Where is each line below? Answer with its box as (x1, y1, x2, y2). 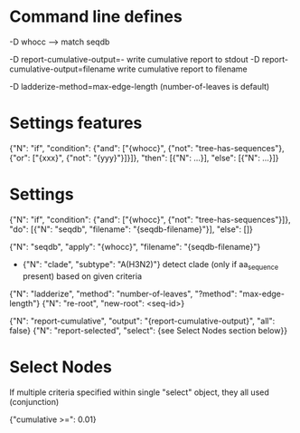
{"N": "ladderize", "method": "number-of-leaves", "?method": (9, 288, 238, 299)
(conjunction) (9, 396, 60, 407)
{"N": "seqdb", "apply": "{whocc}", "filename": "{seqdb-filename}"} (9, 241, 261, 252)
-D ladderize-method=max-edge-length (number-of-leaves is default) (9, 81, 270, 91)
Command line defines (9, 6, 183, 27)
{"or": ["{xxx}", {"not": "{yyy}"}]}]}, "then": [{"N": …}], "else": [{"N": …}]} (9, 152, 279, 163)
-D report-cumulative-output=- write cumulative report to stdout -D (9, 53, 260, 64)
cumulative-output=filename (9, 63, 116, 74)
